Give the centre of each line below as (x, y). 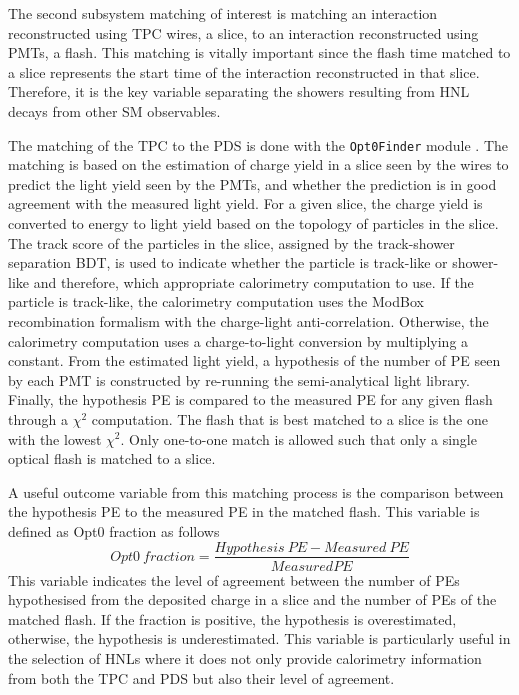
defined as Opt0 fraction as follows (114, 530)
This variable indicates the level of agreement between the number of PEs (234, 579)
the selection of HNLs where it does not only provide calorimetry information (245, 657)
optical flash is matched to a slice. (112, 458)
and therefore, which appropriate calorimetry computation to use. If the (253, 281)
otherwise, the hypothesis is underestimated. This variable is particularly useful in (259, 638)
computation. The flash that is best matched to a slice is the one (289, 418)
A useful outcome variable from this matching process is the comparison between (256, 491)
